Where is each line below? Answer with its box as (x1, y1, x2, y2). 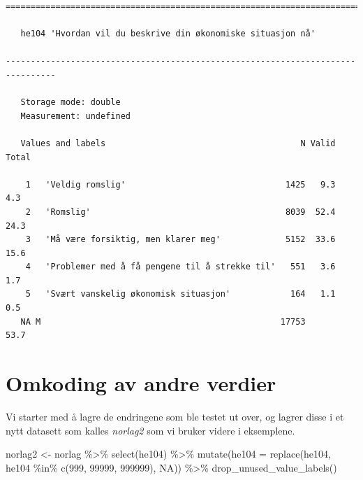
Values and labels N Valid (20, 138, 336, 148)
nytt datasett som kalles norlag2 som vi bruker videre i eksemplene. (6, 423, 295, 437)
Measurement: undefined (20, 111, 131, 121)
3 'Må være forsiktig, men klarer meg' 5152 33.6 (25, 234, 336, 245)
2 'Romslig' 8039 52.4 (25, 206, 336, 217)
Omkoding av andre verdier (6, 369, 276, 397)
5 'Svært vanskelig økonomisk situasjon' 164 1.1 (25, 289, 336, 299)
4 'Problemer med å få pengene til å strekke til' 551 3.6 (25, 262, 336, 272)
